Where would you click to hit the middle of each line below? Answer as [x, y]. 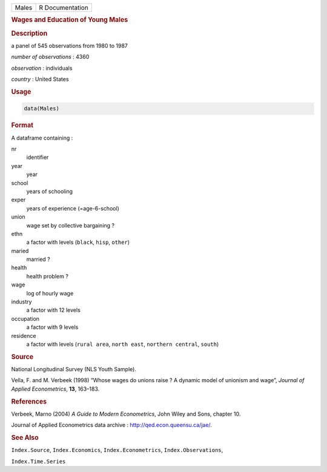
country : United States [40, 79]
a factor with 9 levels [52, 327]
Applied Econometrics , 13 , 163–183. [55, 389]
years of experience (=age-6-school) [73, 208]
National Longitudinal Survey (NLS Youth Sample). [74, 369]
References [29, 402]
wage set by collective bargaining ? [71, 225]
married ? [38, 259]
